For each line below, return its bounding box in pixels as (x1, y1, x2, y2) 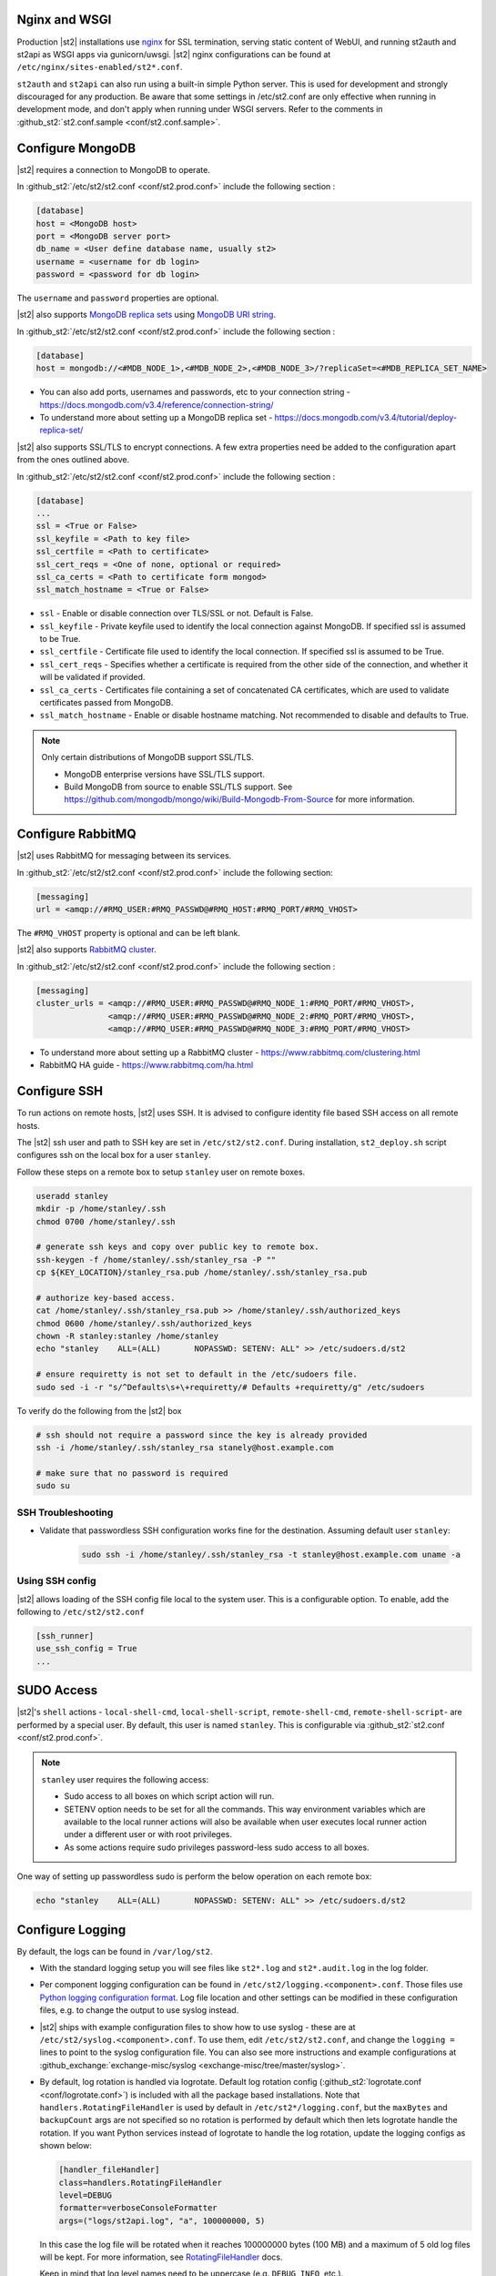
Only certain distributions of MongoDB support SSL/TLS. (41, 752, 254, 763)
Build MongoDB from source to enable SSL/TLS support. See (64, 781, 293, 792)
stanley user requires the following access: (41, 1773, 209, 1784)
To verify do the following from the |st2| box (16, 1405, 182, 1416)
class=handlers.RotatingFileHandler (58, 2177, 223, 2188)
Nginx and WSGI (16, 12, 112, 27)
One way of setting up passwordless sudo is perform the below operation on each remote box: (16, 1871, 372, 1882)
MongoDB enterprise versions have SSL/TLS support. (64, 768, 266, 779)
